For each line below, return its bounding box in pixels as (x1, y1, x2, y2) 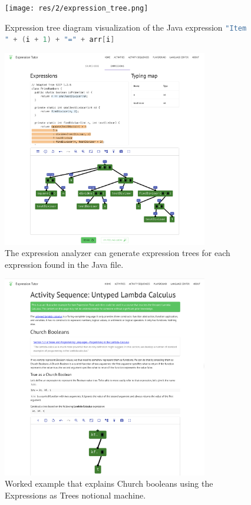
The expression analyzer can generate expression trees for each (5, 247, 230, 259)
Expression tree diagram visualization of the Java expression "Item (5, 21, 247, 33)
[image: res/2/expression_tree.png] (5, 4, 148, 12)
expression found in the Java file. (5, 258, 124, 270)
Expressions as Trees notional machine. (5, 489, 146, 501)
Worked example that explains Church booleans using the (5, 477, 213, 490)
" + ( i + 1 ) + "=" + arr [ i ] (5, 35, 115, 44)
